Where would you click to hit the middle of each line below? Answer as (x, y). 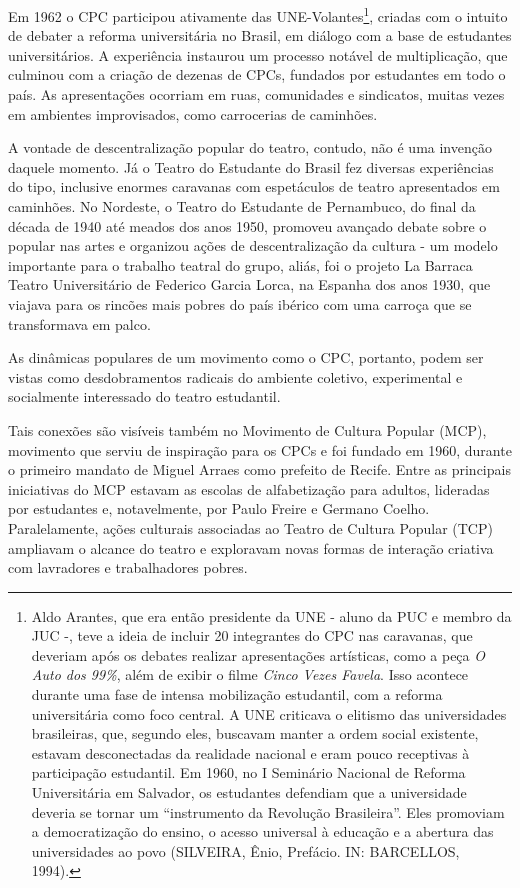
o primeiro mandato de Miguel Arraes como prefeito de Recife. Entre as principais (259, 469)
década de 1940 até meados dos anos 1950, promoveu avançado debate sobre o (247, 225)
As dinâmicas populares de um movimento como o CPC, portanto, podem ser (246, 357)
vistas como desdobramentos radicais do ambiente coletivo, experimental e (235, 376)
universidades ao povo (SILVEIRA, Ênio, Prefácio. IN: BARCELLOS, (245, 850)
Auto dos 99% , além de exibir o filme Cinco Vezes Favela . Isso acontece (250, 674)
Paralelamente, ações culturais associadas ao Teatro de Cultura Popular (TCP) (250, 527)
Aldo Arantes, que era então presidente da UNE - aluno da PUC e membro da (271, 615)
